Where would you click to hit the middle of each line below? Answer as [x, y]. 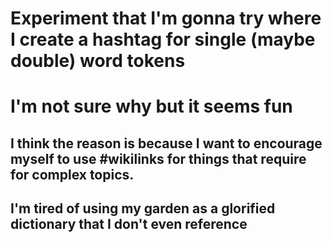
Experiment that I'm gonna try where [166, 18]
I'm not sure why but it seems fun [151, 106]
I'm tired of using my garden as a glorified [143, 208]
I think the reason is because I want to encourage [166, 143]
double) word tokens [98, 61]
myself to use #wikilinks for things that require [158, 158]
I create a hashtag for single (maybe [163, 39]
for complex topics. [72, 174]
